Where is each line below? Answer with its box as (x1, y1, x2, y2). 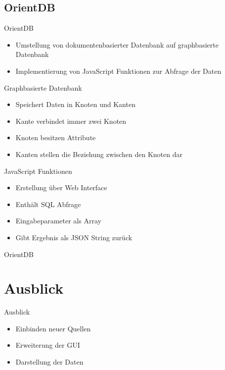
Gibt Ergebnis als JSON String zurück (15, 232, 133, 242)
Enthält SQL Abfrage (15, 199, 81, 209)
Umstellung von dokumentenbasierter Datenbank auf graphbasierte (15, 39, 219, 50)
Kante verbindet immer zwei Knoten (15, 115, 127, 126)
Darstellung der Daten (15, 357, 84, 367)
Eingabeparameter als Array (15, 215, 101, 226)
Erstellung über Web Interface (15, 182, 107, 193)
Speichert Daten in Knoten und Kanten (15, 99, 135, 109)
